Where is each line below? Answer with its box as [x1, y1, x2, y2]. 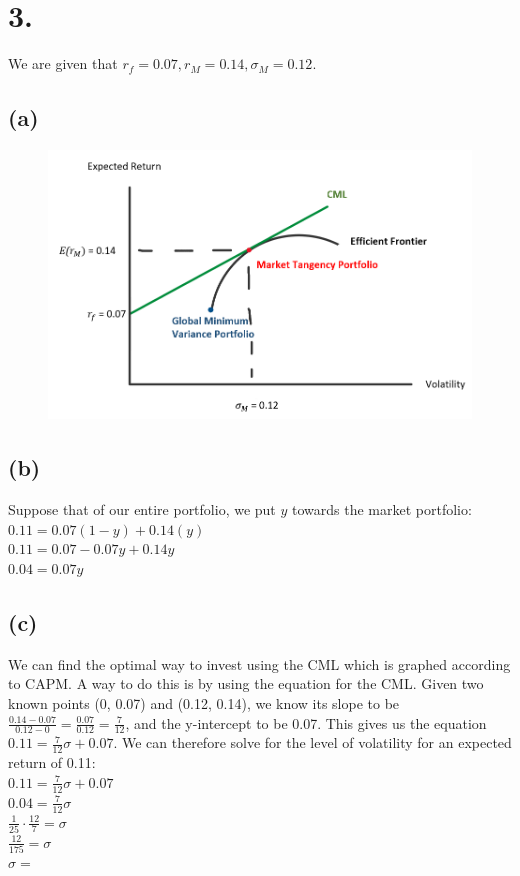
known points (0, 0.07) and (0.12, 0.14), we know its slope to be [8, 693, 400, 713]
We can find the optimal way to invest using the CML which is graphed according [8, 653, 511, 674]
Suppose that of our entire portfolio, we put [8, 499, 276, 520]
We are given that [8, 53, 118, 74]
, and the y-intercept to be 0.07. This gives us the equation [125, 712, 487, 733]
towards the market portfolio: [291, 499, 472, 520]
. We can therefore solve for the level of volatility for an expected [113, 732, 512, 753]
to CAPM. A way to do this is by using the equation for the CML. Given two [8, 673, 484, 694]
